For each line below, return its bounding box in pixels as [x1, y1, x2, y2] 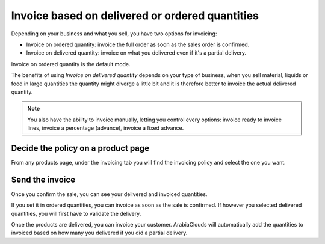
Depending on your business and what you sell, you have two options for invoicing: [11, 30, 217, 37]
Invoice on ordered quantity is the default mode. [11, 60, 131, 67]
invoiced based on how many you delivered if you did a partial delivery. [11, 229, 188, 237]
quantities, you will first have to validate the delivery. [11, 210, 141, 217]
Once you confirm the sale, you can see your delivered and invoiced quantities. [11, 190, 208, 198]
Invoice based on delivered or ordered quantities [11, 9, 259, 22]
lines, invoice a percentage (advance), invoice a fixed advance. [27, 124, 184, 132]
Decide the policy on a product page [11, 143, 150, 153]
